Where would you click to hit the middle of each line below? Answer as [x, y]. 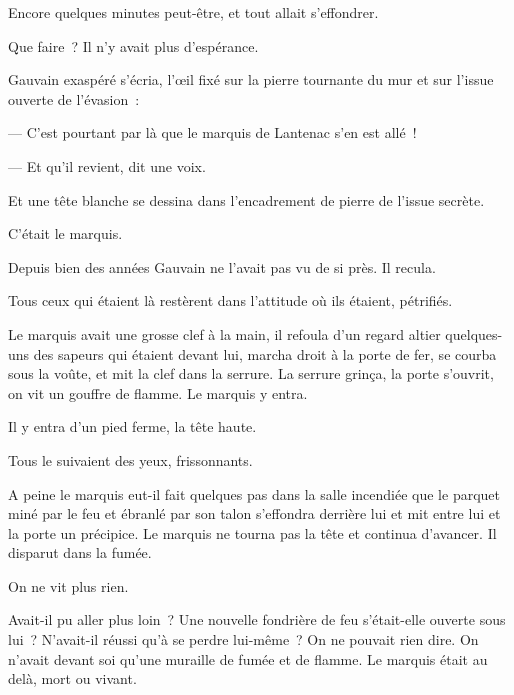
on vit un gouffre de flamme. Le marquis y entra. [158, 392]
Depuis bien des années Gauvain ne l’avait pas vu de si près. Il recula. [222, 266]
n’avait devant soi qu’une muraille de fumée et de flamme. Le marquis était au [248, 658]
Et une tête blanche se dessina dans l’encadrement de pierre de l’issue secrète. [246, 199]
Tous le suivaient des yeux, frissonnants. [130, 459]
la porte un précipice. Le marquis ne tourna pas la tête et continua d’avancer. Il [252, 532]
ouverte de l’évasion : [74, 98]
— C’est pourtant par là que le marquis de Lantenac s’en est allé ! [212, 132]
